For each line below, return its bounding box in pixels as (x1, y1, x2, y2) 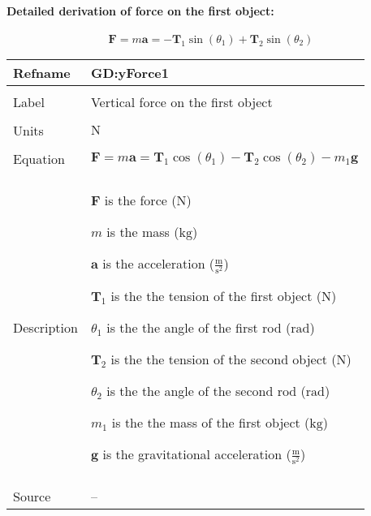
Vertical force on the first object (90, 92, 273, 111)
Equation (13, 148, 65, 168)
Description (13, 317, 78, 337)
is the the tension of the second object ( (110, 349, 337, 368)
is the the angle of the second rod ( (106, 381, 306, 400)
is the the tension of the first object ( (110, 286, 321, 305)
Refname (13, 62, 71, 82)
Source (13, 487, 51, 506)
